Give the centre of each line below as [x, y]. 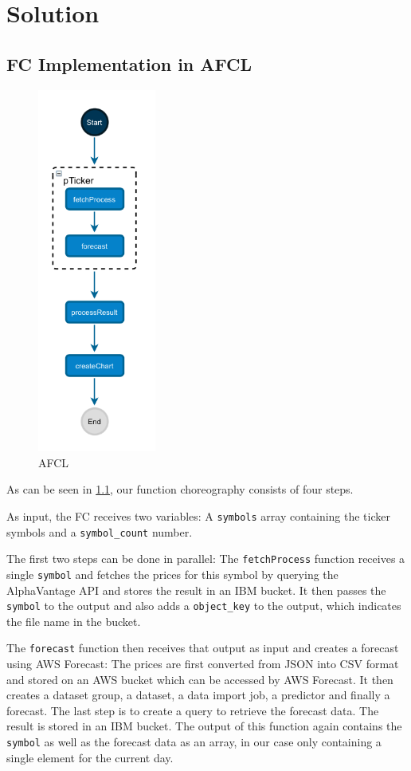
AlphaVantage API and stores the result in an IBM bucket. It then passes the [196, 590]
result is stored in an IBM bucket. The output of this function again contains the [204, 726]
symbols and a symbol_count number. [100, 531]
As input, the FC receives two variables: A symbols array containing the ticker [198, 515]
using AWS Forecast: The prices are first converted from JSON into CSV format [203, 664]
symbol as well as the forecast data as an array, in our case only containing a [194, 741]
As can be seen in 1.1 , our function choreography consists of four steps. [180, 489]
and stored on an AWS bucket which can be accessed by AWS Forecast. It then [200, 679]
